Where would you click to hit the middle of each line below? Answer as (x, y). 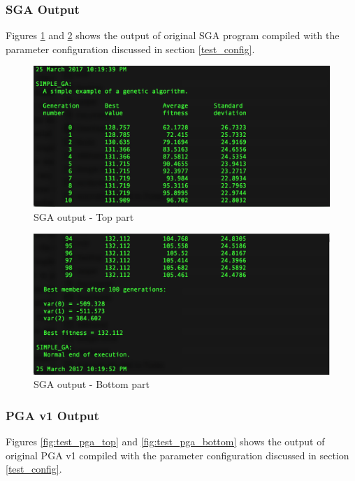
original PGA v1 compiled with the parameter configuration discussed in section (177, 455)
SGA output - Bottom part (92, 384)
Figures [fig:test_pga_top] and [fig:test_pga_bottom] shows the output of (165, 441)
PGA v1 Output (52, 415)
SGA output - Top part (84, 216)
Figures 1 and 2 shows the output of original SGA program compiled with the (173, 35)
